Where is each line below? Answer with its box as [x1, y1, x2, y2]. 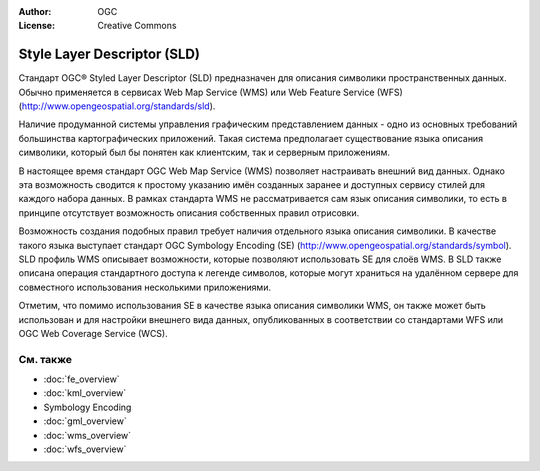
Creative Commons [97, 20, 177, 32]
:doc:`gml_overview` [43, 415, 127, 427]
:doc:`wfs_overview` [43, 443, 127, 455]
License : [18, 20, 55, 32]
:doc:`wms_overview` [43, 429, 132, 441]
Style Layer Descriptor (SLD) [18, 46, 200, 63]
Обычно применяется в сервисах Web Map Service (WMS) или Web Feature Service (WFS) [18, 86, 404, 98]
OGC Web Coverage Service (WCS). [18, 327, 169, 339]
